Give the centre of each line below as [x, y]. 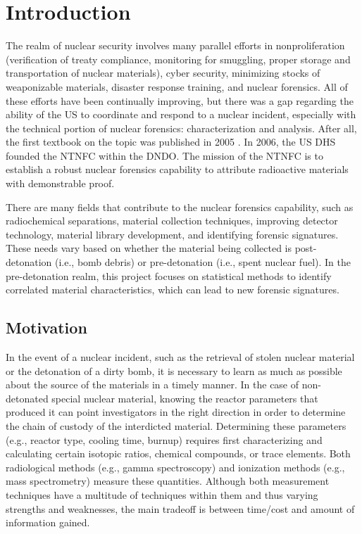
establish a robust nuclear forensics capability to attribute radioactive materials [177, 169]
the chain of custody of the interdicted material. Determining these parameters [176, 425]
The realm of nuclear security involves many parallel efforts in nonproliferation [175, 45]
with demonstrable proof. [60, 183]
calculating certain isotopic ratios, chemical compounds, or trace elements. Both [178, 453]
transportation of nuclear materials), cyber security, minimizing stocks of [163, 73]
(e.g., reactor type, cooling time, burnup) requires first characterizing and [164, 439]
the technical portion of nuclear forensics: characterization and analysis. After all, [181, 128]
